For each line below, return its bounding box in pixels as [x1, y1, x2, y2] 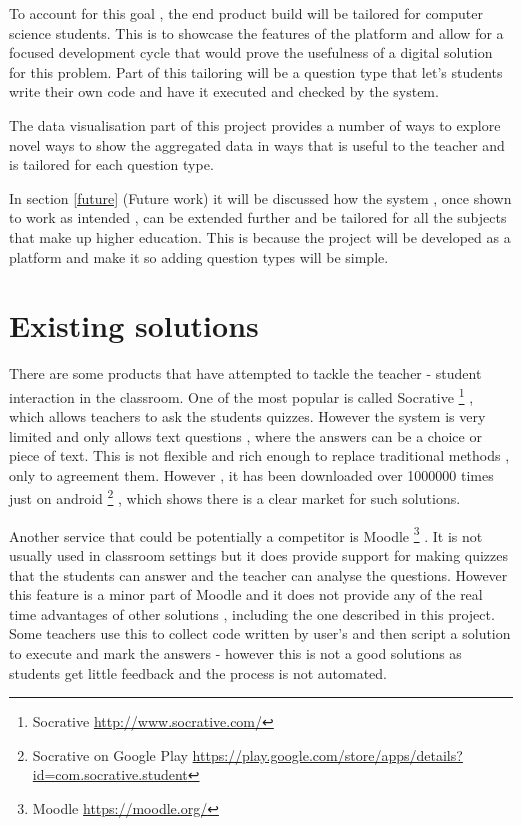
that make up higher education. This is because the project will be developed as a [9, 226, 511, 247]
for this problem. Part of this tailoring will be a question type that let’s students [9, 61, 503, 82]
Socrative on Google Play [32, 744, 188, 765]
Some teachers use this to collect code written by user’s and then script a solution [9, 623, 511, 644]
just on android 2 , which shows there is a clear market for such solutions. [9, 485, 461, 509]
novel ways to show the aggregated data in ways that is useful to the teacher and [9, 134, 505, 155]
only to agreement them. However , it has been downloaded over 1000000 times [9, 464, 494, 485]
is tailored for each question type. [9, 154, 214, 175]
